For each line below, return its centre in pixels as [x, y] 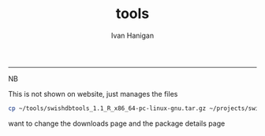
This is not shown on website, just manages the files [93, 94]
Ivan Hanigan [132, 35]
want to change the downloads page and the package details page [117, 123]
